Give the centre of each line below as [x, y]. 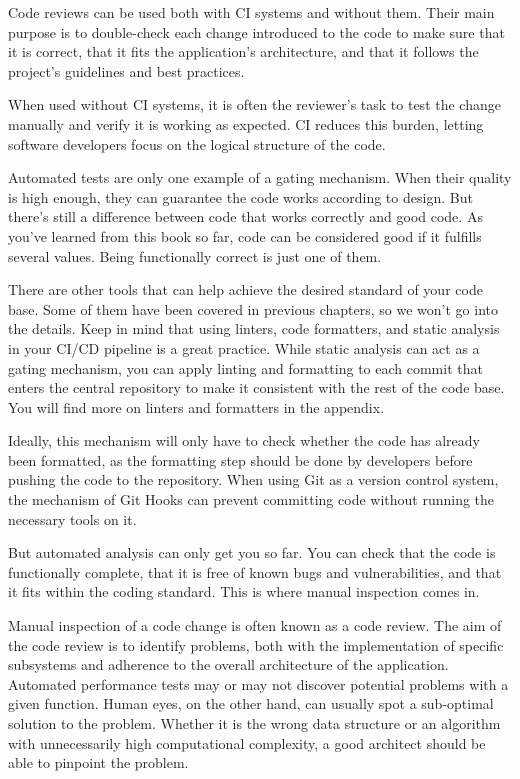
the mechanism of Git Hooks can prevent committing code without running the [251, 499]
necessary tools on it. [72, 518]
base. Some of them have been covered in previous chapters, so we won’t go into [253, 308]
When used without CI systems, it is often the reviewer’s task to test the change [254, 104]
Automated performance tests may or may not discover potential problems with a [258, 683]
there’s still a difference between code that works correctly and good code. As [245, 216]
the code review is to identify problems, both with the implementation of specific [256, 644]
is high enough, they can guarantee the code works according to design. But [240, 196]
